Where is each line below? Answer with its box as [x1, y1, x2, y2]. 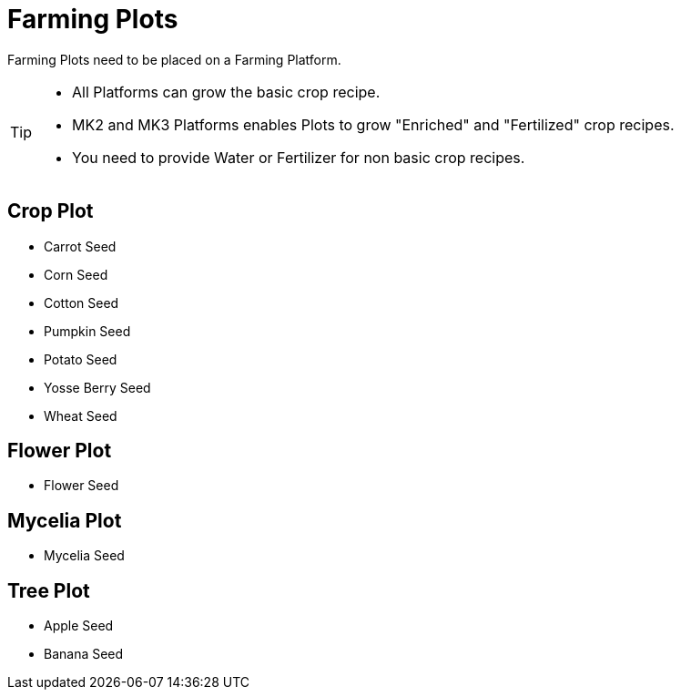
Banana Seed [44, 646, 124, 662]
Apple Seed [44, 618, 114, 634]
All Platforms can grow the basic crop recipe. [72, 82, 381, 101]
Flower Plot [7, 439, 112, 463]
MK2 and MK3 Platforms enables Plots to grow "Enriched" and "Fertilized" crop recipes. [72, 115, 675, 134]
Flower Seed [44, 477, 119, 494]
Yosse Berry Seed [44, 379, 151, 395]
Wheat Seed [44, 407, 117, 424]
